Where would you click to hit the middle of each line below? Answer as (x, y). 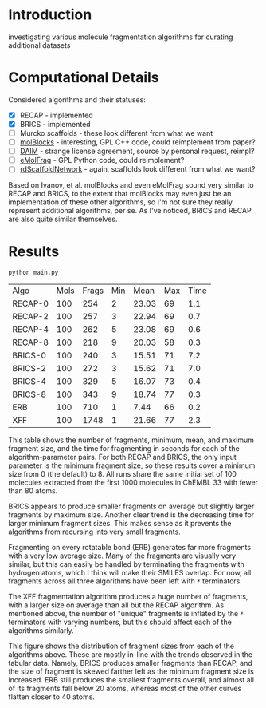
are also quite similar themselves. (63, 219)
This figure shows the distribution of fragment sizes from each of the (121, 646)
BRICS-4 (29, 382)
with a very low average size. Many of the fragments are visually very (122, 556)
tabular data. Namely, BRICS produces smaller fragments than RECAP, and (130, 663)
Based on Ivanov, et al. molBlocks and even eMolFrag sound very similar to (131, 185)
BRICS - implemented (55, 124)
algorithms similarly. (41, 631)
